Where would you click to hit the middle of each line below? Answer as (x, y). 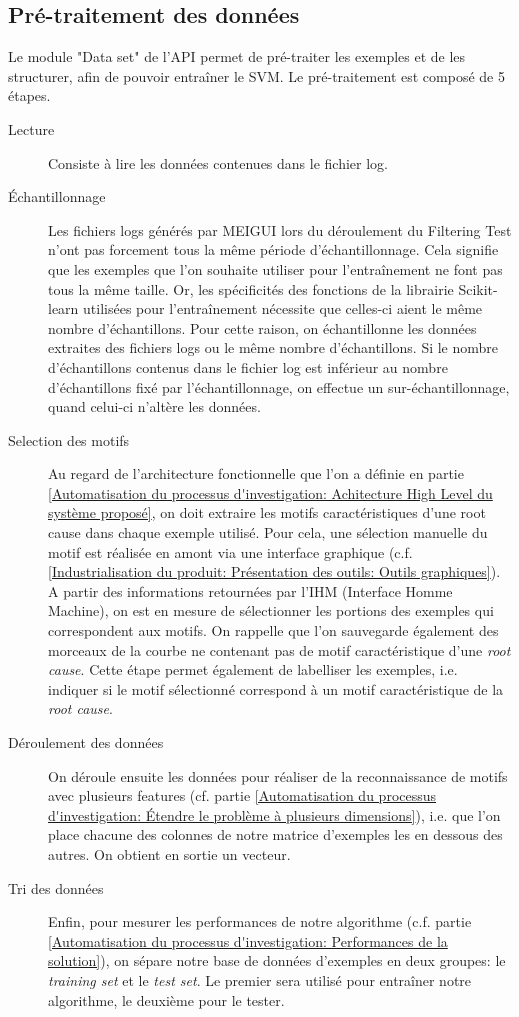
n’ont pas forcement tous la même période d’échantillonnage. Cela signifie (273, 249)
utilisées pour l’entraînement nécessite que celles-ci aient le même (283, 308)
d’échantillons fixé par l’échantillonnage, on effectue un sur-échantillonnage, (279, 386)
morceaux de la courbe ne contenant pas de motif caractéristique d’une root (279, 649)
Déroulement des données (86, 742)
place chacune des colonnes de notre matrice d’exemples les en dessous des (275, 834)
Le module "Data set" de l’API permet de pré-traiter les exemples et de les (237, 56)
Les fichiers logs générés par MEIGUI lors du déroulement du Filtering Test (280, 229)
